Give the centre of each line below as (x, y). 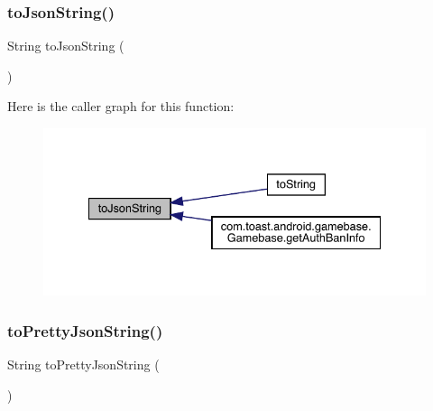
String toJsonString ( (66, 46)
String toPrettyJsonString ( (83, 364)
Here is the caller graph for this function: (121, 106)
